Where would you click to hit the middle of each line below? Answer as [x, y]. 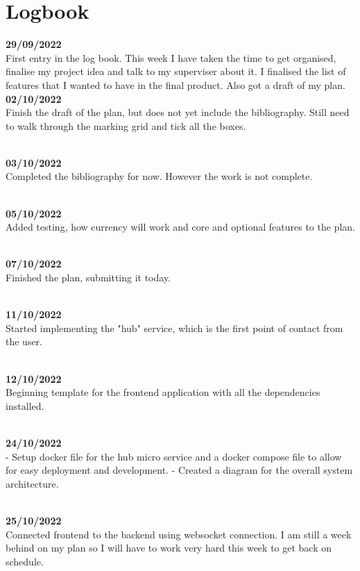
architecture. [32, 483]
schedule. [25, 561]
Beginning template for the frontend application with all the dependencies [163, 392]
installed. [25, 405]
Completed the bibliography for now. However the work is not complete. [159, 176]
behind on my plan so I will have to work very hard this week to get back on [169, 548]
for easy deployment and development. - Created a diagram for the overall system [179, 470]
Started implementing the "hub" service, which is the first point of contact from [174, 328]
